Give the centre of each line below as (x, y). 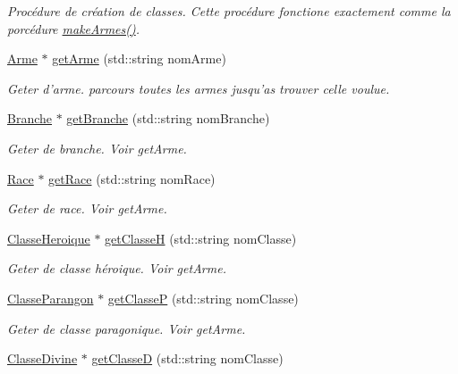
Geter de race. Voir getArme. (87, 208)
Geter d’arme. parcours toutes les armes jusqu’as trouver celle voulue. (199, 88)
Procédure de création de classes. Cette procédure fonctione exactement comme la (229, 11)
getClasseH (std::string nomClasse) (201, 238)
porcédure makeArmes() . (74, 28)
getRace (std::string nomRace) (132, 178)
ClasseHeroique (49, 238)
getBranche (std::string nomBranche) (168, 118)
